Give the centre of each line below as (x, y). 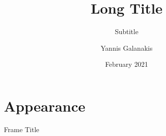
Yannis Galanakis (127, 48)
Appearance (45, 106)
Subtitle (127, 31)
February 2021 (127, 64)
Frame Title (22, 129)
